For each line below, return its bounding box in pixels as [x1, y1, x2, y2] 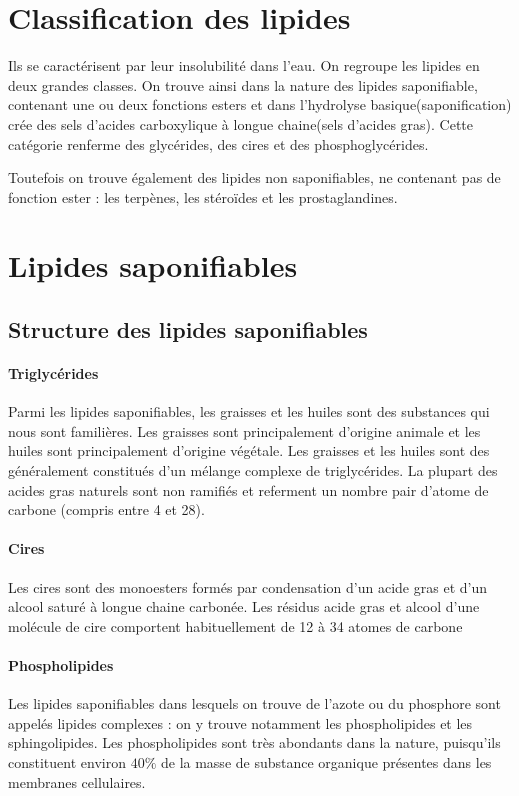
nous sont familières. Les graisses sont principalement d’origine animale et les [8, 420, 481, 441]
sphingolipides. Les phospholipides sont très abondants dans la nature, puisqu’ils [8, 732, 501, 753]
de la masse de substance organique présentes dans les [160, 751, 492, 772]
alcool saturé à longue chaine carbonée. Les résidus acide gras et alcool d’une [8, 596, 480, 617]
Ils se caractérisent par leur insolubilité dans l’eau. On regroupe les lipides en [8, 55, 480, 76]
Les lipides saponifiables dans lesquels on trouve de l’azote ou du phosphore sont [8, 693, 501, 714]
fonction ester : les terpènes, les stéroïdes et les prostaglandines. [8, 186, 398, 207]
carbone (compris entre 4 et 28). [8, 499, 205, 520]
